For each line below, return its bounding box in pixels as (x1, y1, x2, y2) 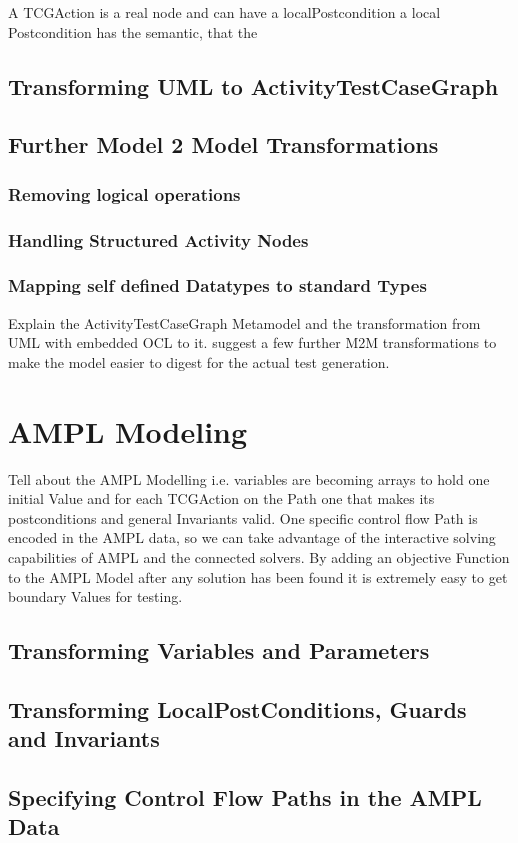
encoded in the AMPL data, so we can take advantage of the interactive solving (8, 527, 496, 548)
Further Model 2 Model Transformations (8, 129, 439, 160)
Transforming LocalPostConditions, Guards (8, 693, 467, 724)
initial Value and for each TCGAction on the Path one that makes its (8, 488, 435, 509)
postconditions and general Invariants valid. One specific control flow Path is (8, 507, 478, 528)
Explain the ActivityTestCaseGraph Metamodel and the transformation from (8, 312, 481, 333)
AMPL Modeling (8, 410, 248, 451)
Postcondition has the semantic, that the (8, 21, 258, 42)
